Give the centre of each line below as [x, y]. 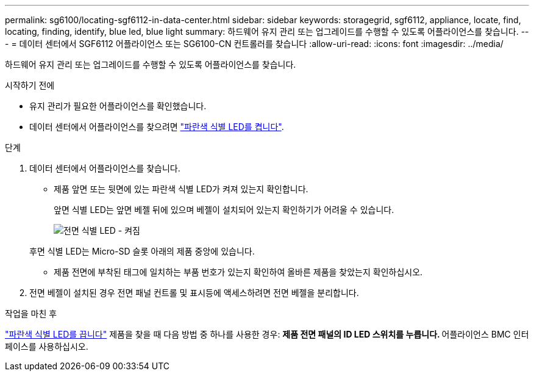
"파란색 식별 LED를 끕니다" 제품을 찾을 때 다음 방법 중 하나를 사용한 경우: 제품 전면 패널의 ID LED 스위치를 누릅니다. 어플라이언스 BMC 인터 [267, 334]
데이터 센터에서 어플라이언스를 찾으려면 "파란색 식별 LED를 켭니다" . [157, 127]
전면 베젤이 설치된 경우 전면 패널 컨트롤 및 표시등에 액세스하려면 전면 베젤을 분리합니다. [194, 293]
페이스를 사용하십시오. [47, 346]
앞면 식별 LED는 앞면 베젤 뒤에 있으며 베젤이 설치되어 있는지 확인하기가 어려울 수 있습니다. [224, 210]
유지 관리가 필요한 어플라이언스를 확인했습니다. [118, 106]
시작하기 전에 [30, 85]
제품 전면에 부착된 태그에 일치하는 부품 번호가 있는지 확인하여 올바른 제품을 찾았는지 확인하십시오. [238, 272]
